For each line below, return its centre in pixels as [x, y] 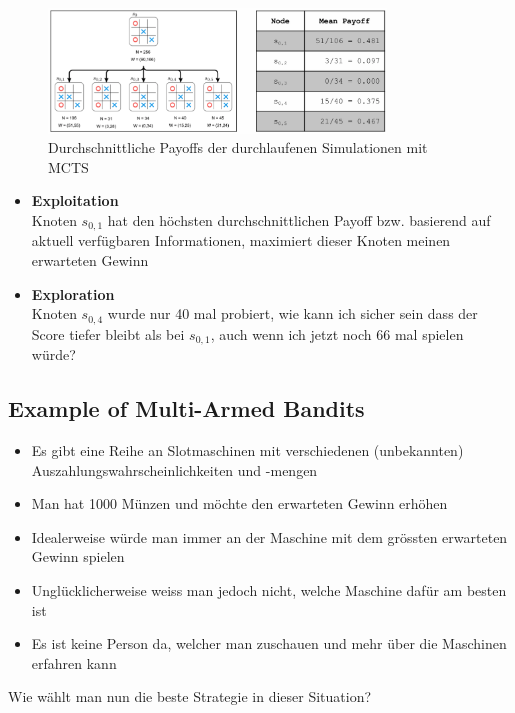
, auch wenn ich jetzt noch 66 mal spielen [337, 333]
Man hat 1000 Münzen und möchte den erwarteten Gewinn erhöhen [239, 503]
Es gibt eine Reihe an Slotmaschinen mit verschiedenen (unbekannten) [247, 449]
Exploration [73, 293]
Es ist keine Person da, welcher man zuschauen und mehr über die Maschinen [269, 643]
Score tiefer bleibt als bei [108, 333]
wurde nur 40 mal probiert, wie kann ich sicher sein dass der [292, 313]
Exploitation [75, 200]
